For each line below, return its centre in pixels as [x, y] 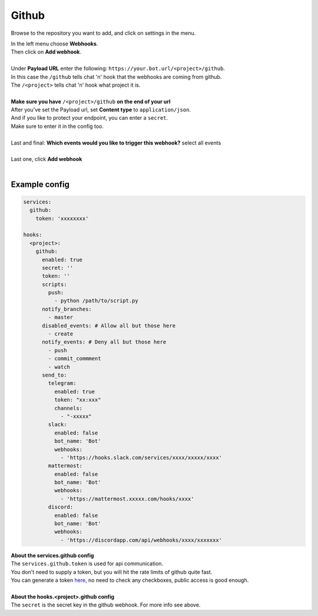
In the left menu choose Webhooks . [54, 44]
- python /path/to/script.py [96, 301]
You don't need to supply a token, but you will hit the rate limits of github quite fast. [112, 572]
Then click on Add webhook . [46, 52]
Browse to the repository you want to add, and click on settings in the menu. [103, 33]
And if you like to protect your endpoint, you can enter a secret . [90, 118]
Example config [40, 184]
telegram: [62, 383]
